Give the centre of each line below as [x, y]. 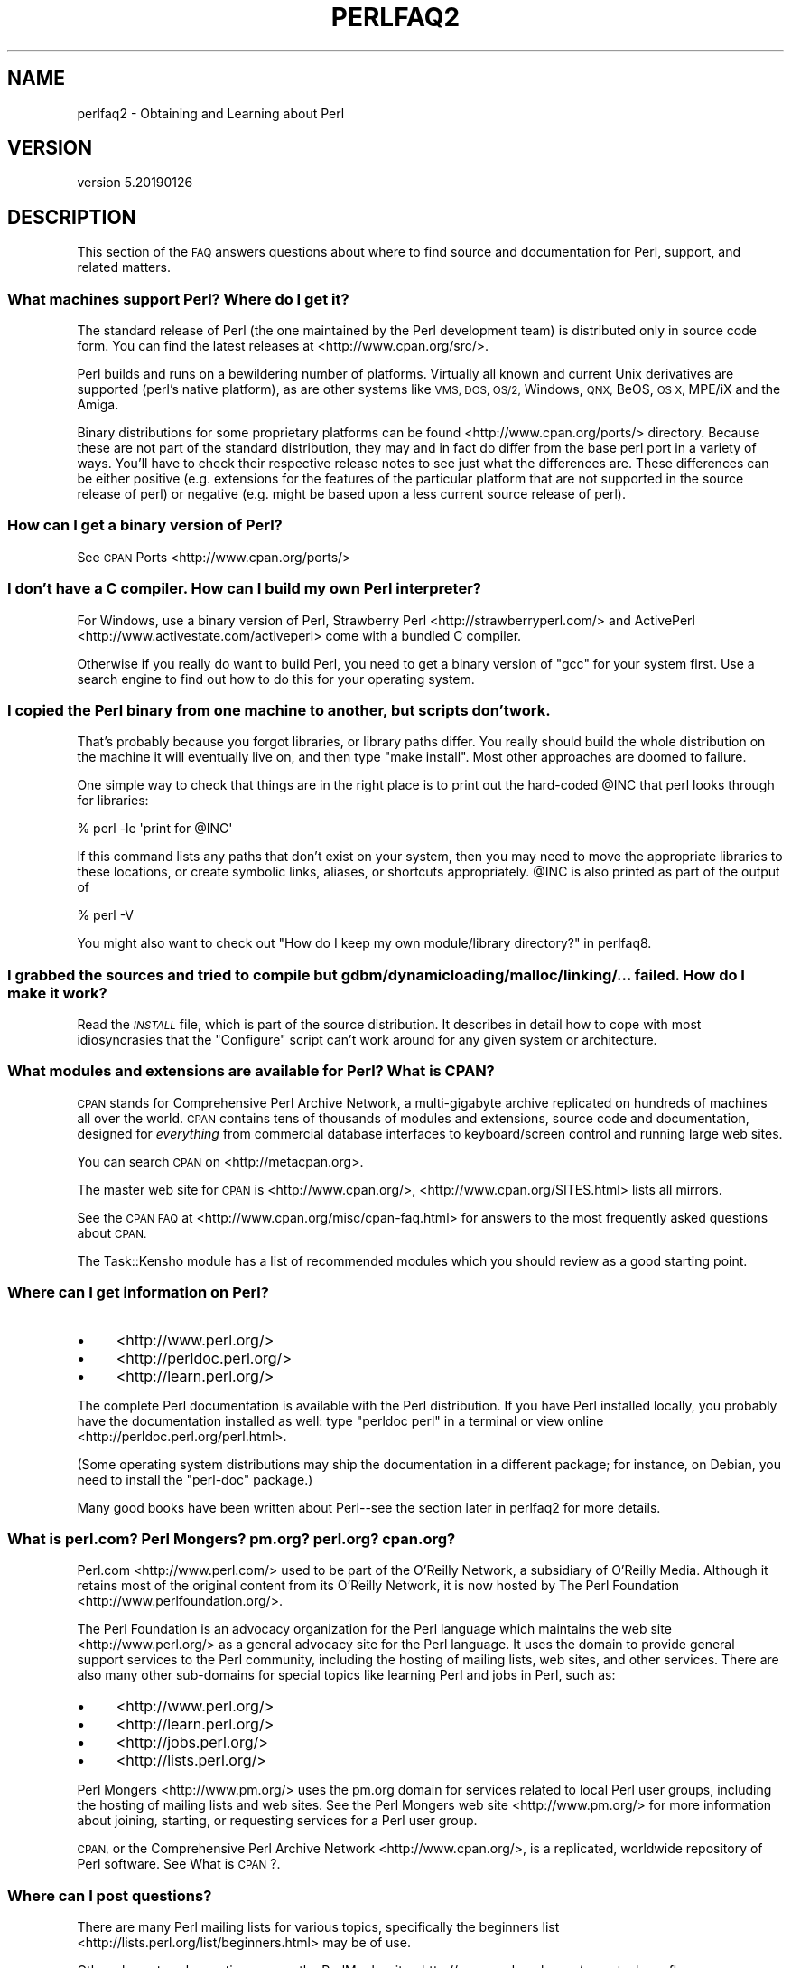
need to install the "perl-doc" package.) [195, 1479]
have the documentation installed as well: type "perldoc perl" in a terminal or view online [340, 1420]
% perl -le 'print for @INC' [155, 829]
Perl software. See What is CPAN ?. [179, 1864]
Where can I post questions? [110, 1895]
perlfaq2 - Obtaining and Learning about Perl [211, 113]
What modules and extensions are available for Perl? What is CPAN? [251, 1071]
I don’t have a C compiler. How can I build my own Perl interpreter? [244, 589]
